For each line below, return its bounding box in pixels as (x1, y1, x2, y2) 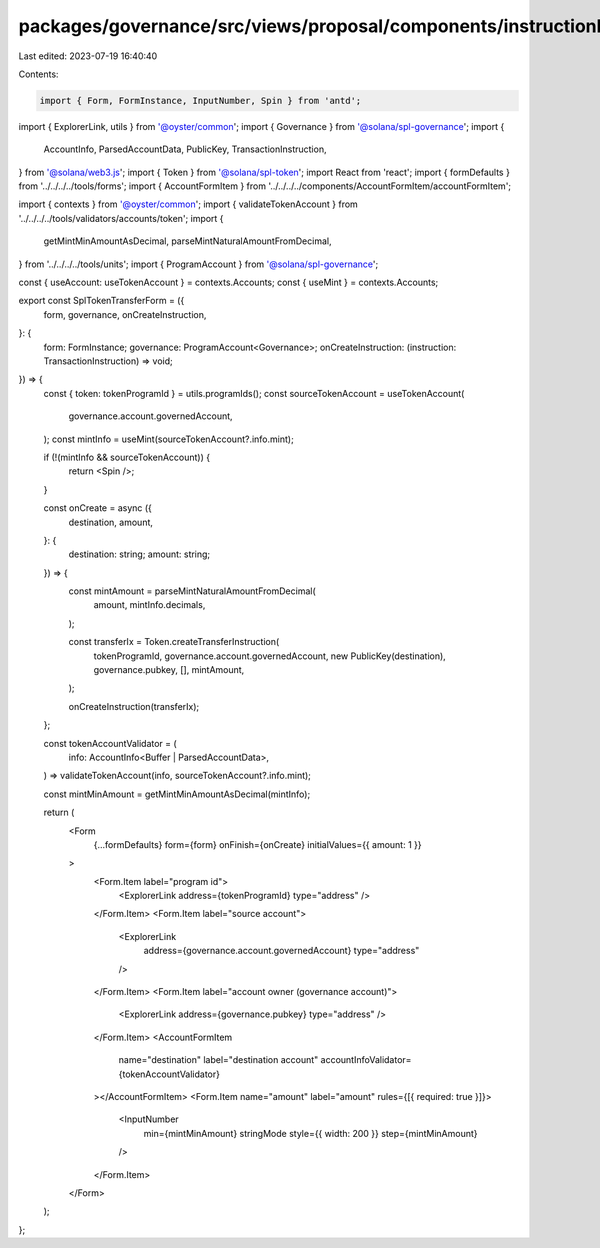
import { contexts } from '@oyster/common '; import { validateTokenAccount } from (18, 198, 359, 210)
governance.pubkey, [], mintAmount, (93, 664, 245, 676)
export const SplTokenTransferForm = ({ (18, 295, 185, 307)
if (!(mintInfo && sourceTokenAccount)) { (43, 451, 210, 463)
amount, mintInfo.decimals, (93, 599, 206, 611)
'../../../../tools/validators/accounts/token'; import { (18, 212, 224, 224)
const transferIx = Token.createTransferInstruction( (68, 636, 280, 648)
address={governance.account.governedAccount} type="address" (143, 945, 420, 957)
